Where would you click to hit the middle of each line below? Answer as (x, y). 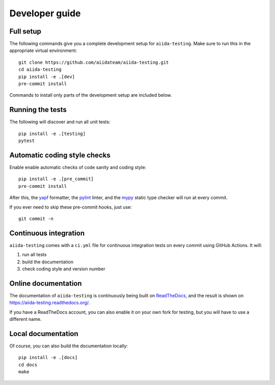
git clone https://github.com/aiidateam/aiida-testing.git (94, 62)
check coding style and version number (64, 269)
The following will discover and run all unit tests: (60, 122)
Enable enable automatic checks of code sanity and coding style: (78, 167)
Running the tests (38, 110)
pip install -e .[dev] (47, 77)
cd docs (28, 365)
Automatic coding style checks (60, 155)
